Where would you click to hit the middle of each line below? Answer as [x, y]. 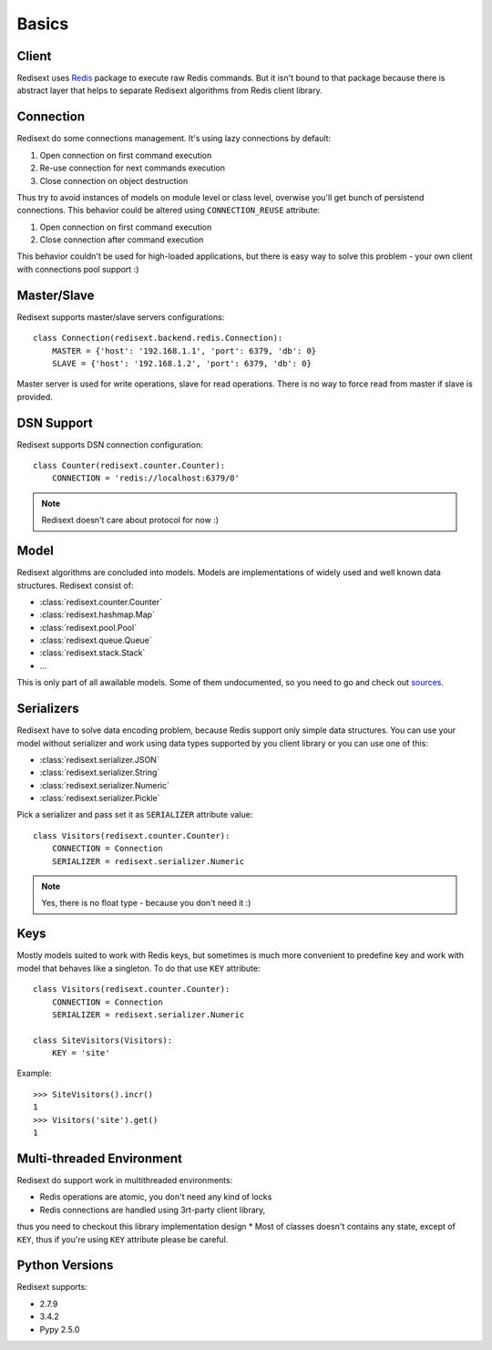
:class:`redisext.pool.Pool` [88, 627]
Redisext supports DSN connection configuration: [110, 444]
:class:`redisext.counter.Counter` [101, 602]
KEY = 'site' [81, 1053]
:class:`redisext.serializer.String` [100, 773]
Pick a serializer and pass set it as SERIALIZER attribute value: [135, 815]
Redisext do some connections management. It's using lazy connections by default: [174, 139]
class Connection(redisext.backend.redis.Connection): [158, 338]
